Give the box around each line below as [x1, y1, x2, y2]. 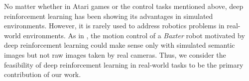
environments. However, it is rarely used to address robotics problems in [4, 20, 225, 31]
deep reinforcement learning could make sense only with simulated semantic [4, 40, 235, 50]
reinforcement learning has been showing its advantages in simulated [4, 10, 213, 21]
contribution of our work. [4, 69, 81, 80]
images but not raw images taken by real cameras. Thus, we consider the [4, 49, 226, 60]
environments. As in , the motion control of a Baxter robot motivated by [23, 30, 245, 40]
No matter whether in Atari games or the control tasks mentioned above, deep [4, 1, 244, 11]
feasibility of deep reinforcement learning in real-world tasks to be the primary [4, 59, 244, 70]
